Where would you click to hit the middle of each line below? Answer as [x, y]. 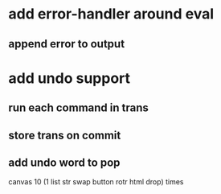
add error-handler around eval [111, 14]
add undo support [70, 78]
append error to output [67, 44]
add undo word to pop [64, 162]
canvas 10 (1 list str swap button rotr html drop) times [96, 182]
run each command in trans [78, 108]
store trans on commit [65, 135]
